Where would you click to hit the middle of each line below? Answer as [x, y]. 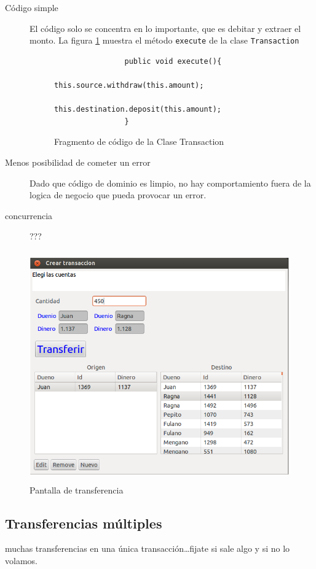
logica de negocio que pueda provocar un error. [118, 195]
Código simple [32, 7]
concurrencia [29, 215]
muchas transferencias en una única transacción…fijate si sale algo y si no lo [148, 548]
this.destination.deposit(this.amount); [138, 110]
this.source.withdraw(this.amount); [129, 86]
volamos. [21, 560]
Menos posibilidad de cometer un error [78, 162]
